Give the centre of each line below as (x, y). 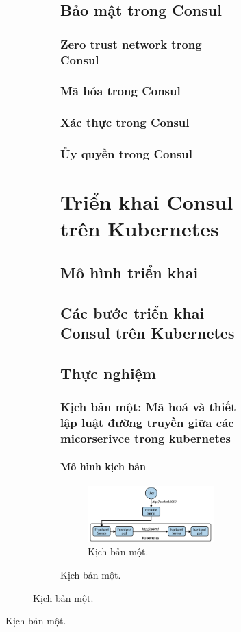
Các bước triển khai (132, 312)
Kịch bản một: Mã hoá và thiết (148, 407)
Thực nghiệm (108, 373)
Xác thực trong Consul (125, 122)
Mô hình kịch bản (103, 466)
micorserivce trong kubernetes (145, 438)
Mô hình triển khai (129, 272)
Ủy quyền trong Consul (126, 154)
